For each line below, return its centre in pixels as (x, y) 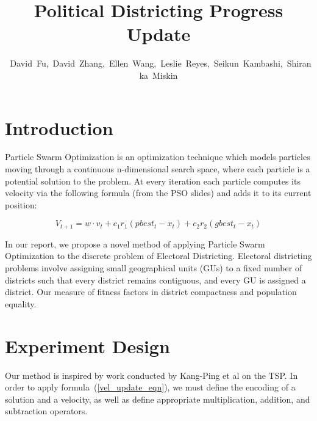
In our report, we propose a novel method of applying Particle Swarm (135, 243)
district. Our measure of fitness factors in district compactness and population (151, 292)
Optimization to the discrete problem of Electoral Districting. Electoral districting (158, 256)
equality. (21, 303)
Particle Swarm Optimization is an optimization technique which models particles (158, 157)
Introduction (59, 127)
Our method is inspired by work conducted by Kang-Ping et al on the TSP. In (151, 375)
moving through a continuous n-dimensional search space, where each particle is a (158, 169)
